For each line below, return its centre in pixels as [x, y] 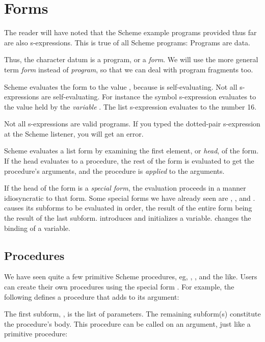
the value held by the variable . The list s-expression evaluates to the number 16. [130, 106]
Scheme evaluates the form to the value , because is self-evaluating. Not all [121, 86]
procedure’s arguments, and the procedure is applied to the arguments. [114, 170]
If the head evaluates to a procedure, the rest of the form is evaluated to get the [129, 161]
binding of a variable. [37, 228]
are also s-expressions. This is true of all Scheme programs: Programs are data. [127, 42]
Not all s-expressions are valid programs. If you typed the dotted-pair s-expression [132, 124]
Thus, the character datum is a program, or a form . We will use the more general [131, 59]
